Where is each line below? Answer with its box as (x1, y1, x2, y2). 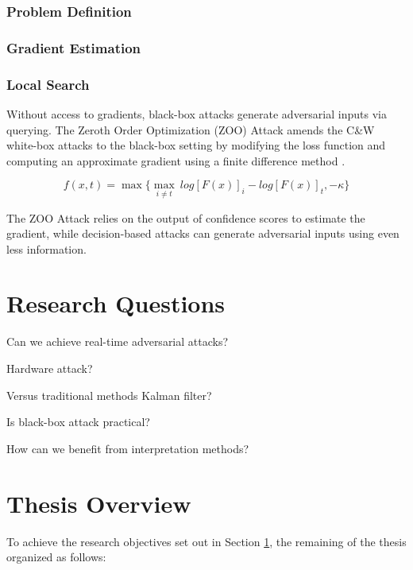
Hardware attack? (6, 360, 93, 376)
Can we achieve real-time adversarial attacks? (6, 333, 229, 350)
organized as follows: (6, 549, 106, 565)
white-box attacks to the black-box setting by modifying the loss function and (6, 137, 386, 153)
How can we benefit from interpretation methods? (6, 440, 249, 456)
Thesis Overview (6, 487, 191, 519)
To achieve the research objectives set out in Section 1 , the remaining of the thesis (6, 533, 407, 549)
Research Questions (6, 287, 226, 320)
